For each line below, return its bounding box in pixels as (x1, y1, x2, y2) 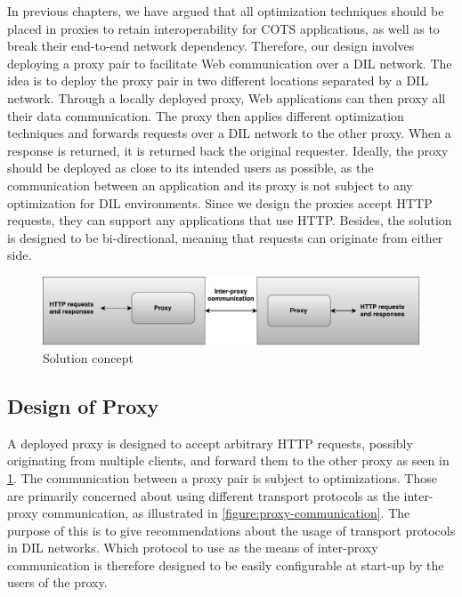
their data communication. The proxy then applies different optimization (7, 106, 404, 125)
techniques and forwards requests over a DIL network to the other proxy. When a (7, 124, 451, 142)
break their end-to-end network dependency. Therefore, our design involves (7, 36, 415, 55)
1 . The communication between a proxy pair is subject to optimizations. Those (7, 468, 437, 487)
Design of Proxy (7, 391, 159, 419)
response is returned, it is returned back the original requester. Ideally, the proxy (7, 141, 449, 159)
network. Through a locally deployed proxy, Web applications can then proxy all (7, 88, 446, 107)
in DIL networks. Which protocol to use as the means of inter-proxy (7, 538, 378, 557)
